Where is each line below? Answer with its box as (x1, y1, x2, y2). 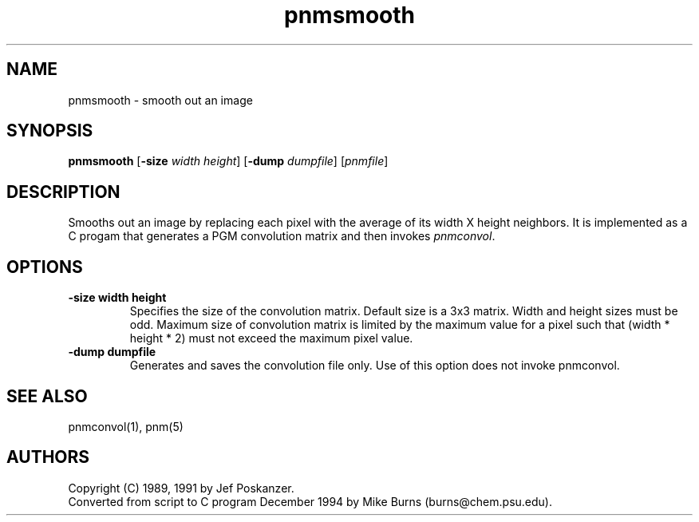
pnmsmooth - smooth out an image (68, 93, 253, 107)
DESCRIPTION (6, 181, 120, 202)
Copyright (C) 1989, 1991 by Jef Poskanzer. (68, 480, 294, 495)
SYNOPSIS (6, 121, 93, 141)
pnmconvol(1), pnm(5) (68, 419, 184, 433)
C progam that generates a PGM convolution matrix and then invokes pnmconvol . (68, 229, 496, 243)
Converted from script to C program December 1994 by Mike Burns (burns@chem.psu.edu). (68, 494, 552, 508)
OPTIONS (6, 256, 83, 277)
